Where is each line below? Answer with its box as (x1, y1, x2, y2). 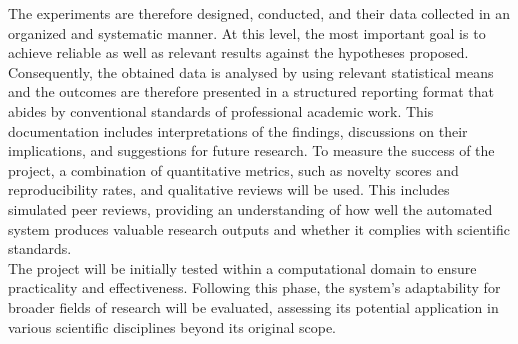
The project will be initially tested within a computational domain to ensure (8, 257, 477, 278)
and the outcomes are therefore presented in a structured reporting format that (8, 81, 494, 102)
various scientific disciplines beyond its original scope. (8, 316, 336, 337)
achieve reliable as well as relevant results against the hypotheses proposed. (8, 42, 469, 63)
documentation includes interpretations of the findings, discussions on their (8, 120, 468, 141)
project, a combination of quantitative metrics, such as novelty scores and (8, 159, 459, 180)
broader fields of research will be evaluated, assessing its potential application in (8, 296, 499, 317)
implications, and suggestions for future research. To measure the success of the (8, 140, 495, 161)
